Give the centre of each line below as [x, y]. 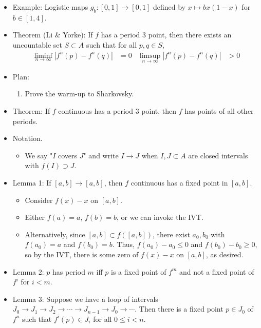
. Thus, [123, 244]
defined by [169, 7]
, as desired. [225, 254]
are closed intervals [218, 155]
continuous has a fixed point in [179, 182]
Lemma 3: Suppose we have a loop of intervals [85, 299]
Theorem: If [31, 111]
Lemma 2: [28, 271]
